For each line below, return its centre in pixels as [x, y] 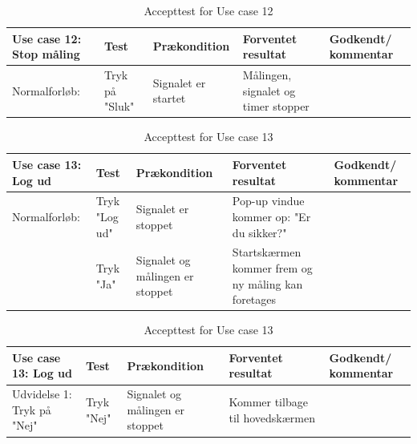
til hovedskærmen [272, 417]
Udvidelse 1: [42, 394]
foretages [254, 299]
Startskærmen [267, 252]
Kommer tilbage [268, 402]
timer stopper [276, 106]
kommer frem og [272, 267]
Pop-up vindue [268, 201]
